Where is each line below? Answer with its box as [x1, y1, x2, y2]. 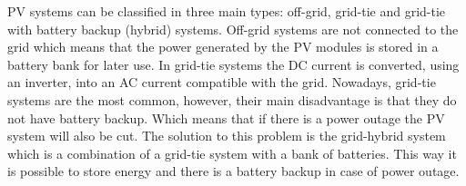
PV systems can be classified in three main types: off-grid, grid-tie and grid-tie [7, 2, 446, 20]
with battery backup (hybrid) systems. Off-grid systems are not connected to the [7, 19, 459, 38]
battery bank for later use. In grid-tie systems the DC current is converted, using [7, 54, 460, 73]
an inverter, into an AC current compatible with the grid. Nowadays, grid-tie [7, 73, 436, 92]
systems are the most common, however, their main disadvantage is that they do [7, 90, 457, 109]
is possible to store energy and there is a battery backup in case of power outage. [7, 162, 460, 181]
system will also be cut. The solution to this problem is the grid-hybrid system [7, 126, 446, 145]
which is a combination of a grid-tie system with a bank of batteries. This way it [7, 143, 457, 162]
